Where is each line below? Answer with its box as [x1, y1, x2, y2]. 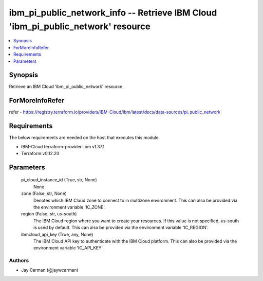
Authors [9, 257, 29, 264]
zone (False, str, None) [21, 191, 67, 196]
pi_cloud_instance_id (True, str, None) [21, 177, 97, 183]
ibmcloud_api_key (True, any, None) [21, 231, 94, 237]
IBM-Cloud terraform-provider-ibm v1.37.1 [21, 143, 105, 149]
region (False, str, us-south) [21, 211, 77, 217]
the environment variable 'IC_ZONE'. [33, 204, 106, 210]
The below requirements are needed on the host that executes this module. [9, 135, 160, 140]
